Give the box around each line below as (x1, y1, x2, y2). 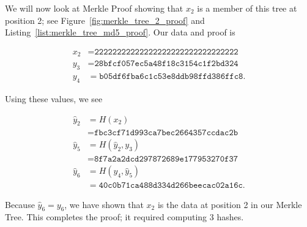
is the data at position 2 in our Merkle (157, 198, 302, 210)
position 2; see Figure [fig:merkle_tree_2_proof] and (5, 13, 205, 26)
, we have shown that (64, 198, 144, 210)
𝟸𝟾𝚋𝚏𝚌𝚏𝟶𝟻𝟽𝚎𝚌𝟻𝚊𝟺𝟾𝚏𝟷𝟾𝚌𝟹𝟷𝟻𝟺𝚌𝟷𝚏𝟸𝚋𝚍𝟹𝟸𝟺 (94, 59, 239, 69)
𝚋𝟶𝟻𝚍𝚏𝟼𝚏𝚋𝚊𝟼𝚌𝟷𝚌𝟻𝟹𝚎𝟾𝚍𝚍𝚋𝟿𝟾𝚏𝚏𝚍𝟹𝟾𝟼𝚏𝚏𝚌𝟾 (99, 72, 243, 81)
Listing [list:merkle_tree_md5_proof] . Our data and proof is (5, 26, 235, 39)
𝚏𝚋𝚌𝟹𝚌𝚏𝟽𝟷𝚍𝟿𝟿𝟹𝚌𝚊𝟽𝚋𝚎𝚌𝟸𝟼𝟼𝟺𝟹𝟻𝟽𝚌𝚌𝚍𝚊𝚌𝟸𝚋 (94, 128, 239, 138)
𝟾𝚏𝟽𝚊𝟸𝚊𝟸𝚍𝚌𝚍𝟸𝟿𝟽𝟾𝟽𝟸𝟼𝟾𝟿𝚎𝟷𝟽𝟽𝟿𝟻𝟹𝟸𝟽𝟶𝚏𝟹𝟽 (94, 155, 239, 164)
